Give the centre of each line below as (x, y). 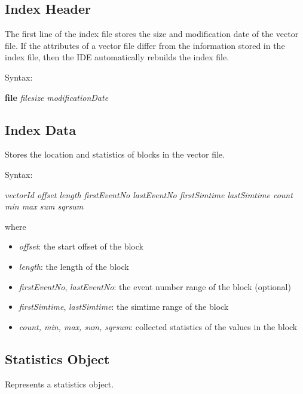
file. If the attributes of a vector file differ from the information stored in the (145, 45)
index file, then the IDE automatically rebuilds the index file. (117, 57)
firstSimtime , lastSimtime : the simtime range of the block (124, 307)
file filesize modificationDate (57, 97)
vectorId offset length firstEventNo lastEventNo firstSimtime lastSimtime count (149, 194)
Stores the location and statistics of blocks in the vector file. (115, 154)
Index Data (41, 129)
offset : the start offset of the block (81, 246)
